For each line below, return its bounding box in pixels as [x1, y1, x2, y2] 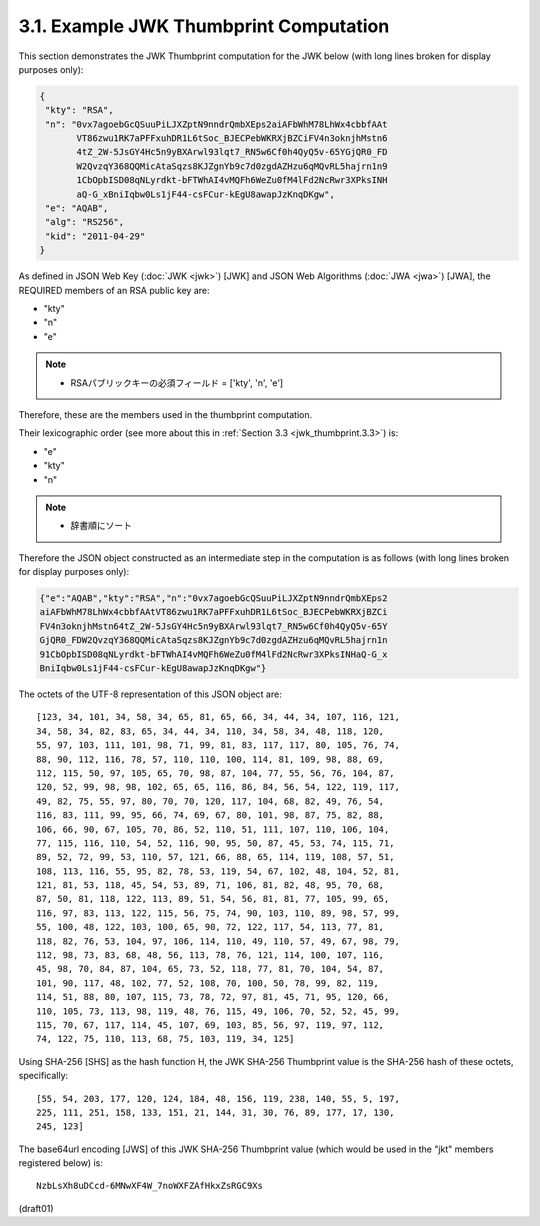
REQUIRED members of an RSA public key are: [18, 284, 210, 296]
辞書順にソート [70, 520, 132, 532]
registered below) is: [18, 1157, 104, 1169]
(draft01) [18, 1202, 54, 1214]
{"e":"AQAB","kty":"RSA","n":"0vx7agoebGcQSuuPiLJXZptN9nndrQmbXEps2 [39, 593, 388, 604]
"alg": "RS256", [45, 216, 125, 228]
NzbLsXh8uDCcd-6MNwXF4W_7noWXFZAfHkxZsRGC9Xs [36, 1180, 264, 1192]
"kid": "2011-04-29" [45, 230, 146, 242]
